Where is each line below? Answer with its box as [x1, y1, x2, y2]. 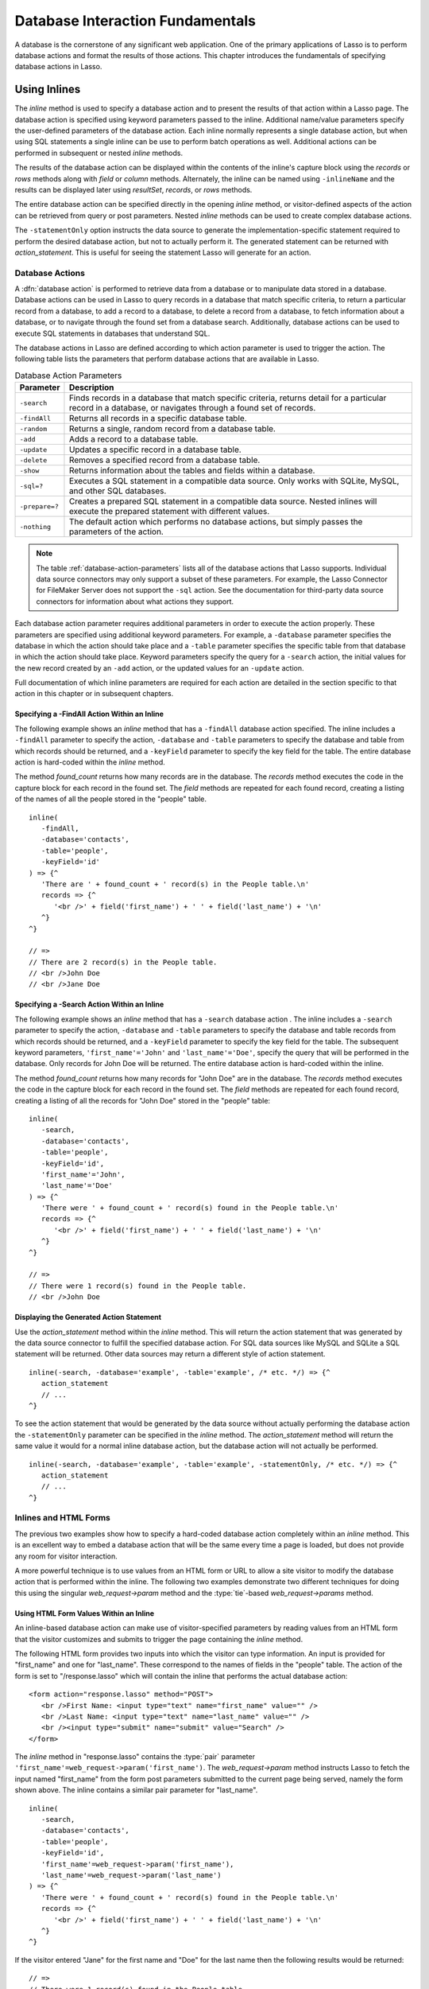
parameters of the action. [68, 526, 164, 537]
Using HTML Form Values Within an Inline [14, 1608, 155, 1618]
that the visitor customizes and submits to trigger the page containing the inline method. [14, 1634, 303, 1644]
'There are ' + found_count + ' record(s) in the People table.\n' [41, 879, 310, 889]
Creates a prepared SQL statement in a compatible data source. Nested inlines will [68, 496, 377, 507]
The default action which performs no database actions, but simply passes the [68, 516, 363, 527]
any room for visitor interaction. [14, 1551, 118, 1561]
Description [68, 382, 114, 393]
